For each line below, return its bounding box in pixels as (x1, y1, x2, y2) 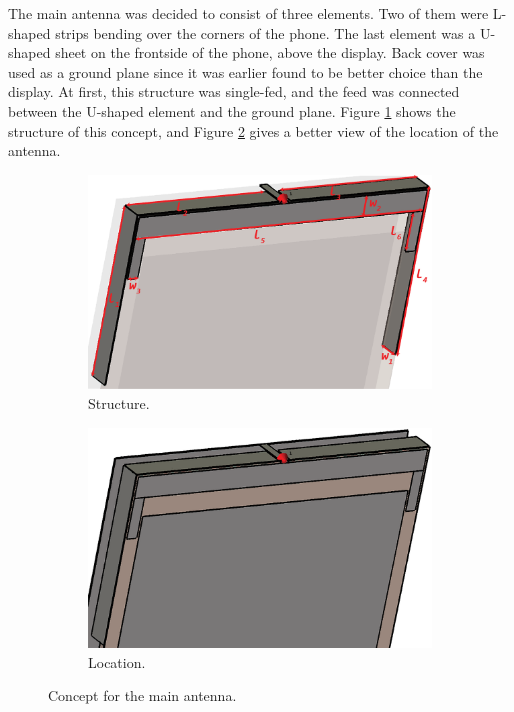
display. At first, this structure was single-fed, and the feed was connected (8, 81, 460, 102)
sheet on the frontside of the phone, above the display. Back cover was (55, 42, 485, 63)
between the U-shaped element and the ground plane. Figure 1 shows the (8, 100, 456, 121)
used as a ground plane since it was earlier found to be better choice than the (8, 61, 483, 82)
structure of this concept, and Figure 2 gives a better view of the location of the (8, 120, 499, 141)
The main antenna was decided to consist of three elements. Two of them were (8, 3, 489, 23)
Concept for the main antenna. (48, 685, 237, 706)
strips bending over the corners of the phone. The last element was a (55, 22, 476, 43)
